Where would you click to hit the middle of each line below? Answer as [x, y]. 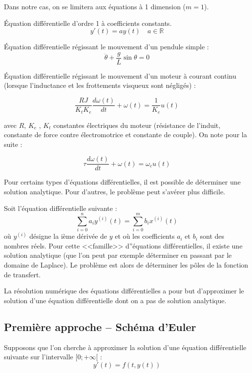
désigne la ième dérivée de [68, 236]
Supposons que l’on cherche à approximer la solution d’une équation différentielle [125, 347]
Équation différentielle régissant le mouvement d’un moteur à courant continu [120, 75]
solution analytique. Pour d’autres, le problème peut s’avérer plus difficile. [115, 191]
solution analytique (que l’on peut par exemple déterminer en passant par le [118, 255]
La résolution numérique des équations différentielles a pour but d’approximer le [124, 291]
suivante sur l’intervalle [39, 357]
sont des [212, 236]
